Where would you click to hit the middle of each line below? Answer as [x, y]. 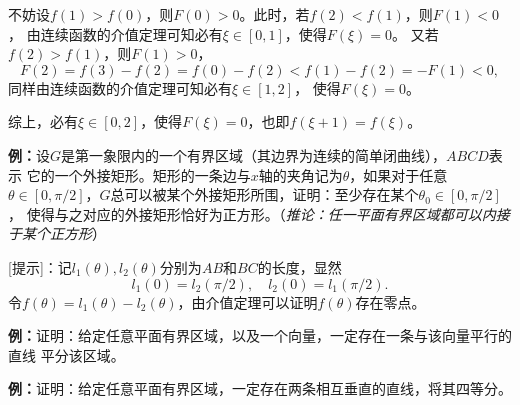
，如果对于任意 [398, 174]
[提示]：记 [40, 266]
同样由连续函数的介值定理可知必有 [120, 87]
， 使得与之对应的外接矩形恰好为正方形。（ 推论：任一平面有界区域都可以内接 [259, 213]
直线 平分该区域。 [66, 354]
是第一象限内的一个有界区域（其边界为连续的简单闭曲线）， [254, 154]
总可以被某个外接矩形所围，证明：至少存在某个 [264, 194]
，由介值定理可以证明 [247, 301]
